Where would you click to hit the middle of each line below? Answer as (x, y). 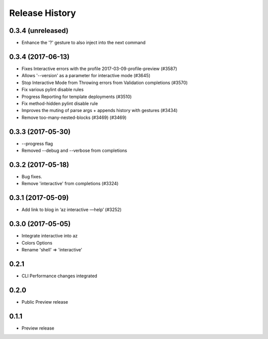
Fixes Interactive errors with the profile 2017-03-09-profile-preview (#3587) (99, 68)
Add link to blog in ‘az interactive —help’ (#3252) (71, 210)
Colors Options (37, 243)
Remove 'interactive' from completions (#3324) (70, 184)
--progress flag (37, 143)
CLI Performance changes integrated (60, 276)
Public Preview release (45, 302)
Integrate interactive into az (50, 236)
